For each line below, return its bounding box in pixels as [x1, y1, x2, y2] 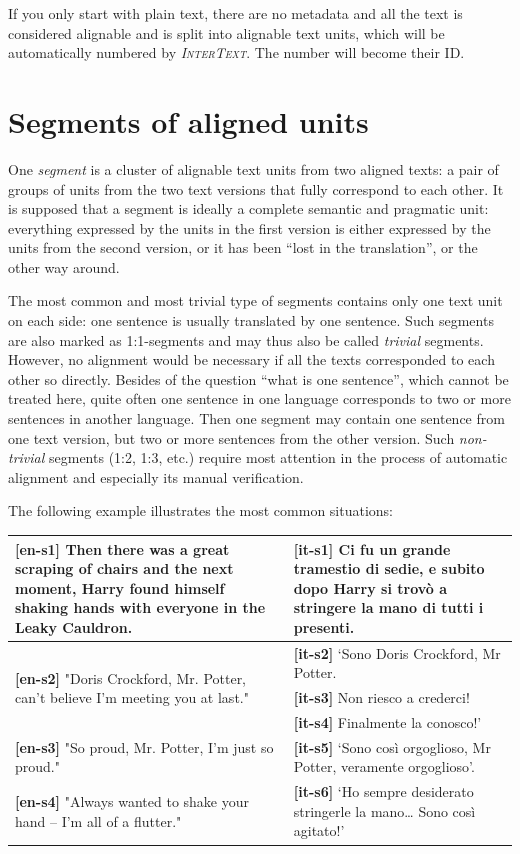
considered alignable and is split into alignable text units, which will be [8, 22, 445, 43]
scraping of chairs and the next [15, 558, 234, 579]
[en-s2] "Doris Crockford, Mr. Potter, [15, 667, 247, 688]
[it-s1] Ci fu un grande [293, 538, 451, 559]
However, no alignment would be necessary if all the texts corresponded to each [8, 349, 495, 370]
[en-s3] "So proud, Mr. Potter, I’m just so [15, 736, 274, 757]
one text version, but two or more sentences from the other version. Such [8, 427, 455, 448]
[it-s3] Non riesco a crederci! [293, 687, 470, 708]
